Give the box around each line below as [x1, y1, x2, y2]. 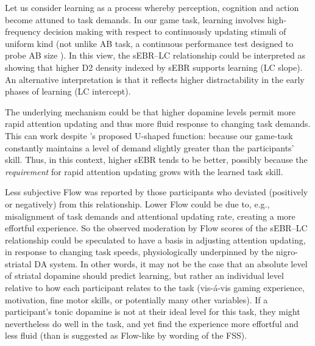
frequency [5, 25, 41, 38]
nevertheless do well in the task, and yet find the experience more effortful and [5, 317, 299, 330]
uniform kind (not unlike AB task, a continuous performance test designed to [5, 37, 294, 49]
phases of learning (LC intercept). [5, 85, 131, 98]
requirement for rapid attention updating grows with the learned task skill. [5, 165, 283, 178]
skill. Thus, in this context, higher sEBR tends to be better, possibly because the [5, 153, 308, 166]
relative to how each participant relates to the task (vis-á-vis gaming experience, [5, 281, 305, 294]
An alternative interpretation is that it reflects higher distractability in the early [5, 73, 305, 85]
